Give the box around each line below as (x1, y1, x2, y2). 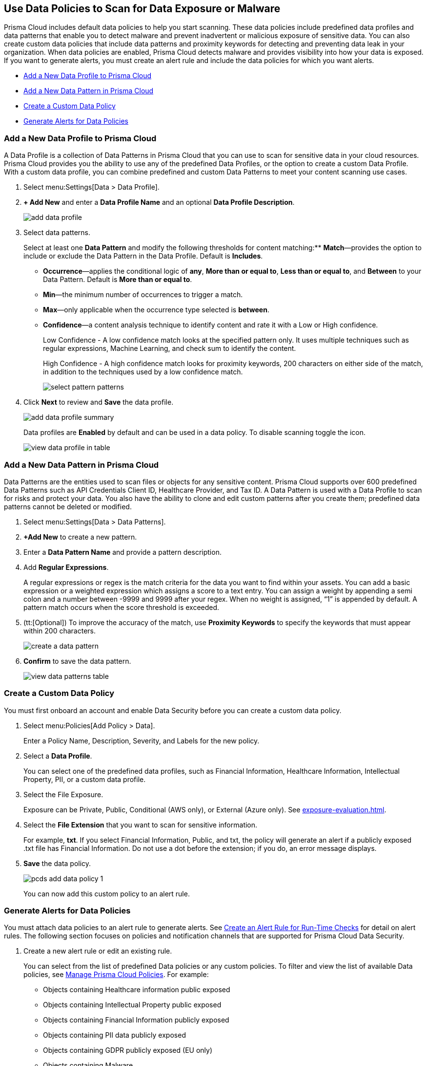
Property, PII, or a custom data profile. (23, 775, 146, 783)
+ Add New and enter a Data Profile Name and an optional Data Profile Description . (23, 198, 295, 207)
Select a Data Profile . (23, 751, 92, 760)
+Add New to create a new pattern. (23, 532, 137, 541)
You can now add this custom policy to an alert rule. (23, 889, 190, 898)
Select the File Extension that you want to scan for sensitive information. (23, 820, 258, 829)
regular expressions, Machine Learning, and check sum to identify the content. (43, 344, 296, 353)
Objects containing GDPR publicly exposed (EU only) (43, 1046, 213, 1055)
